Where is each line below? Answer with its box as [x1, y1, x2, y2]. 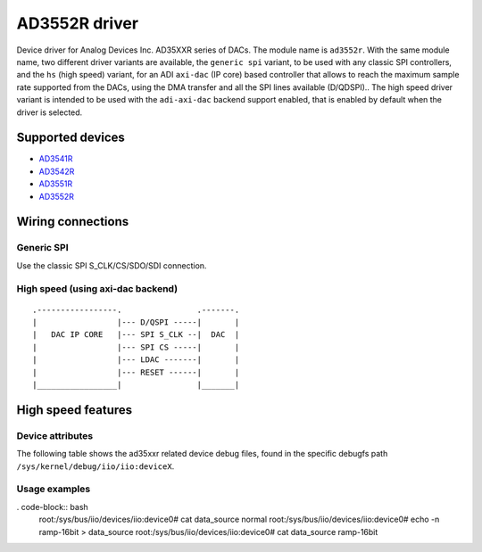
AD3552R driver [16, 13, 138, 33]
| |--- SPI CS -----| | [32, 342, 240, 352]
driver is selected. [16, 107, 83, 118]
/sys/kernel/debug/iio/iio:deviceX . [16, 460, 175, 472]
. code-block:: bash [16, 501, 88, 512]
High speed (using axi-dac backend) [16, 282, 179, 294]
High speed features [16, 402, 133, 417]
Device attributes [16, 429, 94, 441]
